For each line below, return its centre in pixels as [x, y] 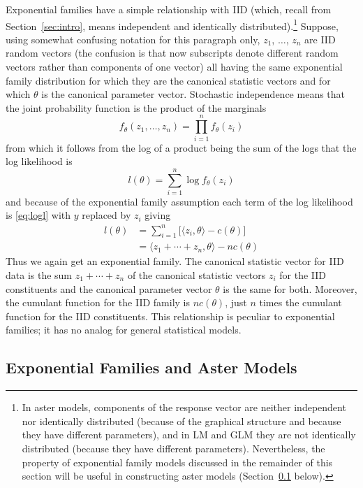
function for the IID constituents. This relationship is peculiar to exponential [170, 316]
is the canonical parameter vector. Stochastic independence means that [193, 94]
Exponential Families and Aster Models [151, 367]
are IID [320, 39]
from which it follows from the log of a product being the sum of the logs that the [181, 147]
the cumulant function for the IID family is [98, 302]
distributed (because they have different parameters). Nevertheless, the [173, 448]
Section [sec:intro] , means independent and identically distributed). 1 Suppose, [172, 24]
